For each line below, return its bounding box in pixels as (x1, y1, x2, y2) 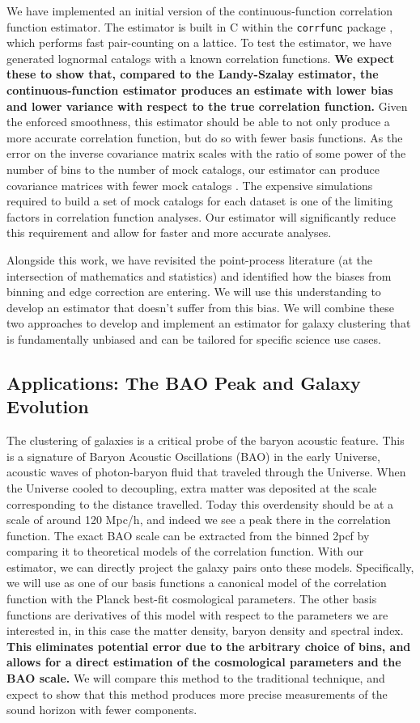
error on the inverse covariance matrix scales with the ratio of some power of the (6, 145, 406, 162)
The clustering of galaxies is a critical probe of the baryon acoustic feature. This (6, 432, 405, 449)
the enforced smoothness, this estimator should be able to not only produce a (6, 113, 390, 130)
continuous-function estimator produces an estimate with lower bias (6, 82, 393, 99)
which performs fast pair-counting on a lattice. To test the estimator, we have (6, 34, 392, 51)
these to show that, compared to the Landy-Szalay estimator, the (6, 66, 379, 82)
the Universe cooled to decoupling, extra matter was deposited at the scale (6, 479, 377, 496)
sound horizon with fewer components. (6, 701, 197, 718)
